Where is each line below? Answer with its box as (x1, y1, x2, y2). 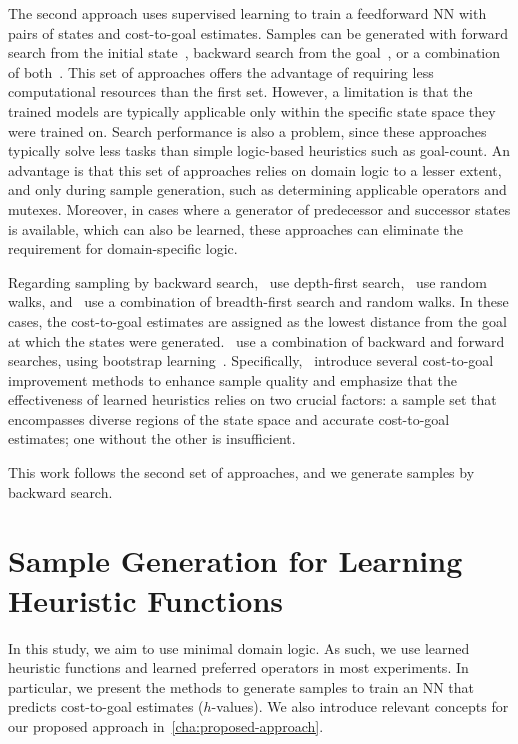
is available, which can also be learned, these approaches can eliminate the (8, 218, 463, 239)
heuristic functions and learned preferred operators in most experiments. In (8, 657, 469, 678)
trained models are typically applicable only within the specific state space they (8, 100, 496, 121)
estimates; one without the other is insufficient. (8, 428, 296, 449)
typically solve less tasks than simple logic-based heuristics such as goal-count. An (8, 140, 511, 161)
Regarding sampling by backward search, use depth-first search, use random (8, 271, 487, 292)
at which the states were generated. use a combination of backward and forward (8, 330, 505, 351)
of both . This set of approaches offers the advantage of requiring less (8, 61, 434, 82)
